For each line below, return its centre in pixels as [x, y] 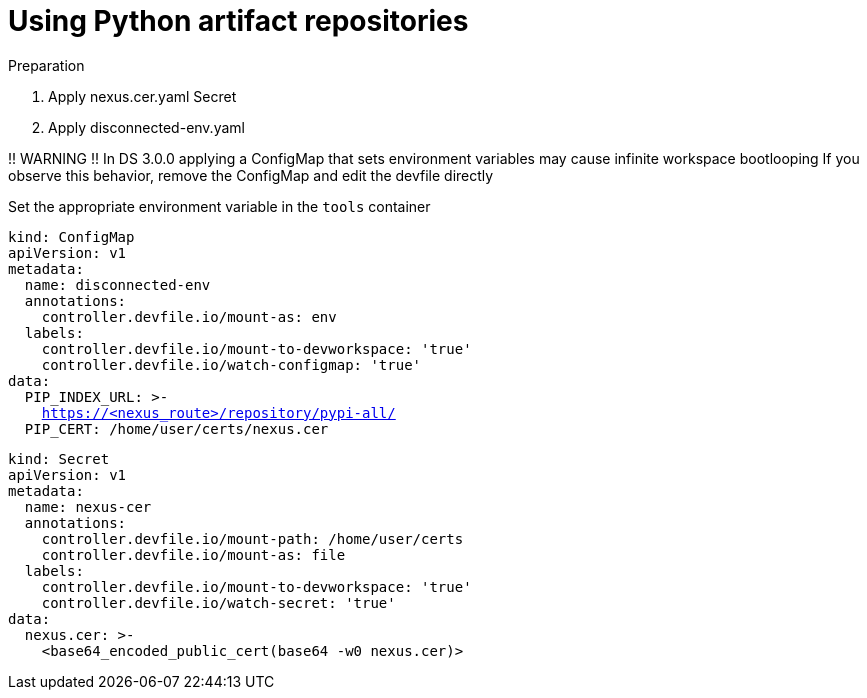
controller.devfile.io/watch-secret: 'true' [218, 602]
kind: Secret [59, 458]
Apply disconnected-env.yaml [146, 127]
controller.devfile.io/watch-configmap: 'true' [231, 364]
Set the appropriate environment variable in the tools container [219, 206]
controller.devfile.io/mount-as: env [189, 316]
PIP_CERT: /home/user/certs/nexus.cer [176, 428]
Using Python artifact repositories [238, 21]
